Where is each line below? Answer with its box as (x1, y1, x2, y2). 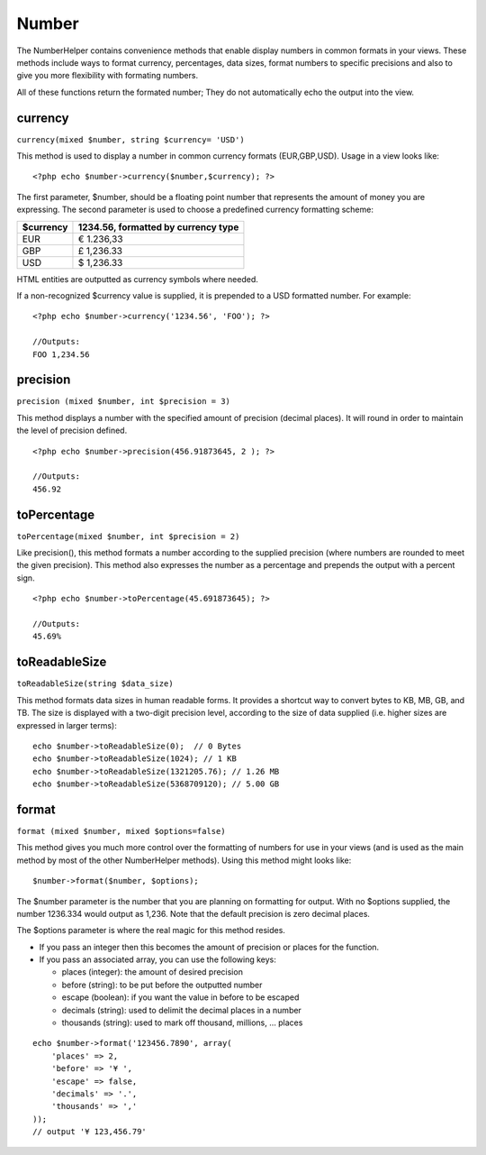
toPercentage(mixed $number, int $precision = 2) (16, 531, 240, 541)
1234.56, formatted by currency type (77, 221, 239, 234)
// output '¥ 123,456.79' (32, 1127, 148, 1137)
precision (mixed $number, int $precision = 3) (16, 397, 231, 407)
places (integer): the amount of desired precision (61, 967, 243, 977)
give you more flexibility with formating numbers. (16, 70, 198, 81)
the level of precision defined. (16, 425, 128, 436)
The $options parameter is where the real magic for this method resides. (16, 925, 285, 936)
